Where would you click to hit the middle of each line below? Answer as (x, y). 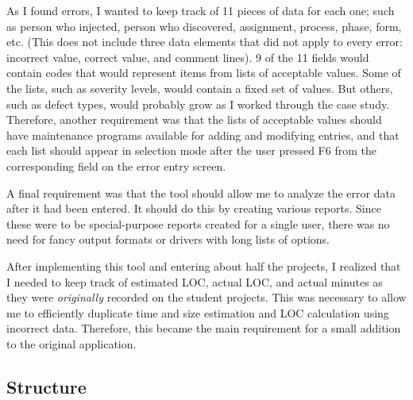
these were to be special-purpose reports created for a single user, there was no (198, 223)
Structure (46, 386)
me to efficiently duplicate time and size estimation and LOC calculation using (198, 312)
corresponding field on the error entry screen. (116, 165)
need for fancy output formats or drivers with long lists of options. (168, 239)
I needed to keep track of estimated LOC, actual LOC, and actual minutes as (195, 281)
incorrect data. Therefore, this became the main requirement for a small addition (204, 328)
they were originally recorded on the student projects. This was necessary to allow (206, 297)
